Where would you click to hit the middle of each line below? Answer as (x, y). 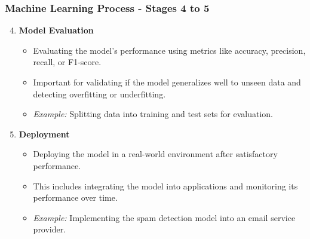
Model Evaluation (56, 30)
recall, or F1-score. (67, 62)
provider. (50, 229)
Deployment (44, 134)
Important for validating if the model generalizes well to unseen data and (167, 82)
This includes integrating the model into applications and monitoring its (165, 186)
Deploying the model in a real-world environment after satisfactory (155, 154)
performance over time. (75, 197)
